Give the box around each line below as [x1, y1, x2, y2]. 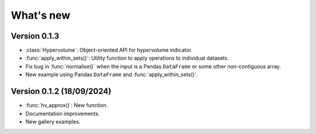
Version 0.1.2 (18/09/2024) [11, 87, 111, 97]
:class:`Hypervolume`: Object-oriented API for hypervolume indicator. [25, 47, 193, 54]
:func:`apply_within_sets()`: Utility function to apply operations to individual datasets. [25, 54, 229, 61]
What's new [11, 9, 71, 22]
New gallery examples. [25, 118, 81, 125]
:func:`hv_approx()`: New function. [25, 102, 108, 109]
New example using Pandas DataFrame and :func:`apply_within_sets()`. [25, 71, 198, 78]
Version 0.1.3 [11, 31, 60, 41]
